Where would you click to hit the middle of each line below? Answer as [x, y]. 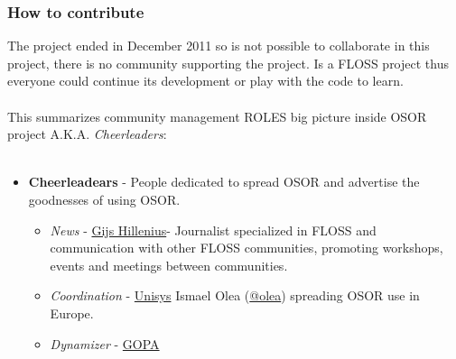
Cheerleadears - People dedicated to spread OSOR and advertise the [224, 182]
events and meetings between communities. [169, 265]
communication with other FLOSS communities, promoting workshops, [247, 248]
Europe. [72, 313]
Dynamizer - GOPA [105, 343]
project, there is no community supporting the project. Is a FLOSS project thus [228, 63]
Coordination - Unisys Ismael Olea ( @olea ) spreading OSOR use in [235, 295]
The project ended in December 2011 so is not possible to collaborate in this [219, 46]
